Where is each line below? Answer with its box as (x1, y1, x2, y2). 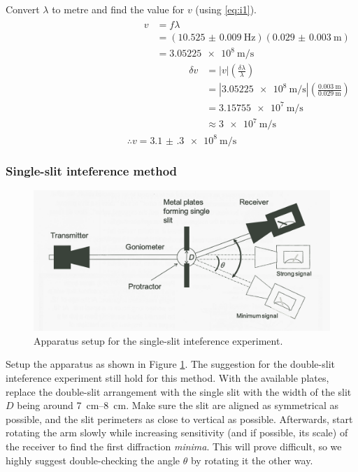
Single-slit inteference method (6, 162, 178, 179)
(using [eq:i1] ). (195, 2, 257, 16)
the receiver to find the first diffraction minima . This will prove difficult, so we (6, 439, 342, 454)
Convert (6, 2, 40, 16)
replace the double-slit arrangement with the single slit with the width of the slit (6, 384, 352, 399)
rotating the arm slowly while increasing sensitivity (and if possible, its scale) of (6, 425, 348, 440)
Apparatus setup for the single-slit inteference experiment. (34, 333, 283, 348)
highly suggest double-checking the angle (6, 452, 180, 467)
